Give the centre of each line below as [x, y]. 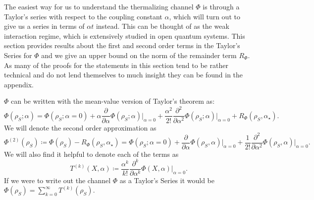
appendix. [19, 84]
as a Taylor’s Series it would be [167, 180]
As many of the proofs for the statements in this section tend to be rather [116, 65]
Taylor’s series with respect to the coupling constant [83, 16]
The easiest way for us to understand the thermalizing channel [99, 6]
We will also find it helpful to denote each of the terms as [91, 154]
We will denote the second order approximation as [80, 127]
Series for [18, 55]
